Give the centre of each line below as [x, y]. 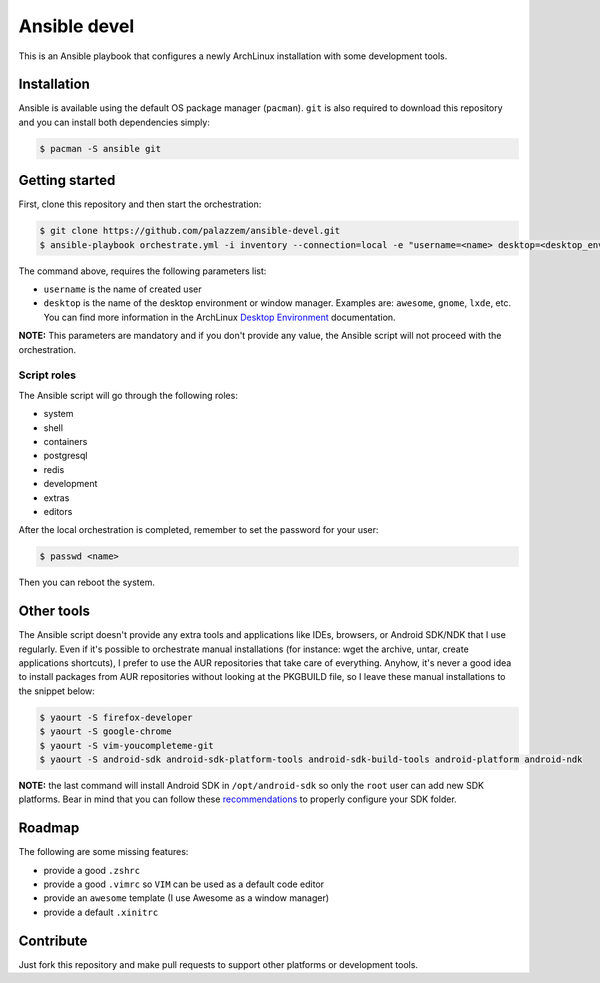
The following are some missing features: [103, 852]
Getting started [67, 180]
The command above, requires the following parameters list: [142, 271]
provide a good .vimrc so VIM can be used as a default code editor [184, 884]
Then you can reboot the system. [86, 582]
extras [56, 497]
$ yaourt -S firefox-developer [116, 717]
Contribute [53, 940]
